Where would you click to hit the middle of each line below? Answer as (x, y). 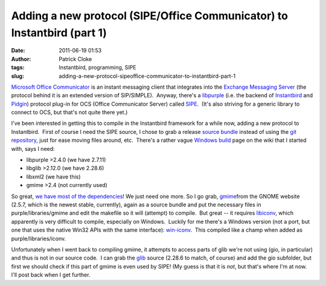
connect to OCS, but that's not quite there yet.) (69, 112)
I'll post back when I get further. (51, 275)
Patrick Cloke (75, 59)
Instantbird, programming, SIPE (97, 68)
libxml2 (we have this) (53, 176)
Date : (18, 51)
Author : (21, 59)
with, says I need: (33, 148)
